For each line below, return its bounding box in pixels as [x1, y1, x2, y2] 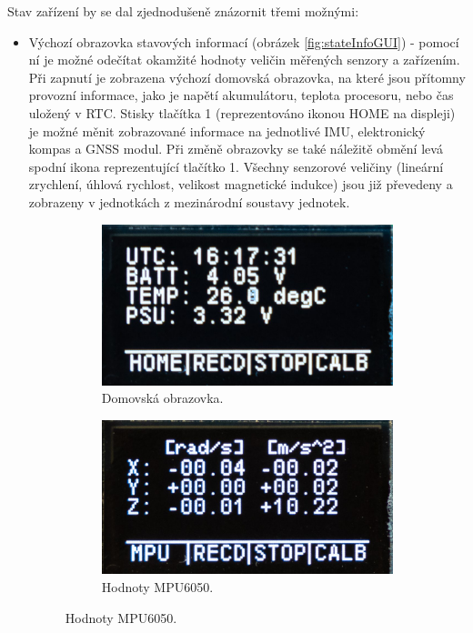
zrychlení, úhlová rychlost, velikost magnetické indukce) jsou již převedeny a [28, 175, 453, 194]
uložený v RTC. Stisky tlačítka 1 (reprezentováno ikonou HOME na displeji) [28, 103, 456, 122]
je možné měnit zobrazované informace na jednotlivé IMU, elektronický [28, 121, 426, 140]
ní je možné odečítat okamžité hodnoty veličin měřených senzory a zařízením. [28, 50, 460, 69]
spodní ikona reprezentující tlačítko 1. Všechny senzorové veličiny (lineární [28, 156, 444, 176]
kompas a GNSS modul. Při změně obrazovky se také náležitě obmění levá [28, 139, 443, 158]
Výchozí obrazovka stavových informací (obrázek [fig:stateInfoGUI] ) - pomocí [28, 32, 459, 51]
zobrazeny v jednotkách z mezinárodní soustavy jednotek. [28, 192, 350, 211]
